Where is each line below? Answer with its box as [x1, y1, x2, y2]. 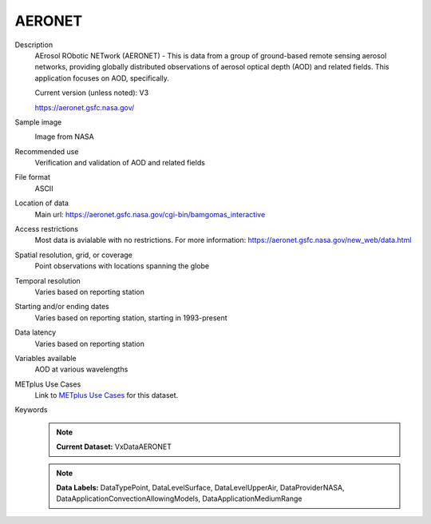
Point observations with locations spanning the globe [34, 261, 210, 271]
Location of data [14, 198, 69, 208]
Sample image [14, 117, 62, 127]
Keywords [14, 405, 48, 415]
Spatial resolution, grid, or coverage [14, 250, 133, 260]
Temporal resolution [14, 276, 81, 285]
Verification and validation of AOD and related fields [34, 158, 205, 168]
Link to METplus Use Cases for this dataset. [34, 391, 179, 400]
